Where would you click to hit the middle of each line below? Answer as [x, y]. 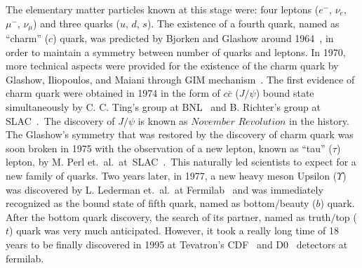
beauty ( [298, 203]
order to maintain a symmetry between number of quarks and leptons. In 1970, [176, 52]
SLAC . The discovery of [60, 120]
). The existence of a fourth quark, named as [243, 23]
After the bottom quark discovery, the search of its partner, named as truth [168, 216]
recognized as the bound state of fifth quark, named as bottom [140, 203]
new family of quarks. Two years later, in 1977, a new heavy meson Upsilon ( [172, 175]
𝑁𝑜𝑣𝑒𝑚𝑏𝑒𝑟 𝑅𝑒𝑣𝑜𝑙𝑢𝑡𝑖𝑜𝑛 [239, 122]
